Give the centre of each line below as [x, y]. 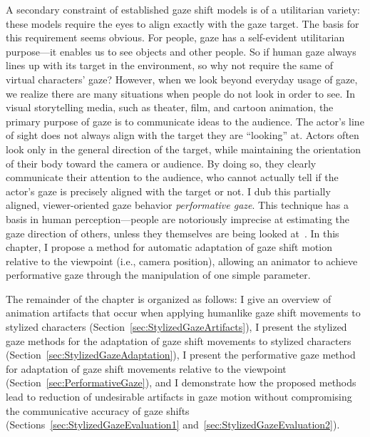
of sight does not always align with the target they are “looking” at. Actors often [183, 135]
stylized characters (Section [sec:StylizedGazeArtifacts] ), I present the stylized [176, 327]
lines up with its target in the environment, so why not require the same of [169, 65]
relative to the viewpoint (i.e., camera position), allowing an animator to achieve [182, 261]
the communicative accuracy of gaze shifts [98, 410]
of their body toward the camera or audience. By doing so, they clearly [161, 163]
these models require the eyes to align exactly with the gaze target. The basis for [183, 23]
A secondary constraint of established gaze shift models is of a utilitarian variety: [183, 9]
